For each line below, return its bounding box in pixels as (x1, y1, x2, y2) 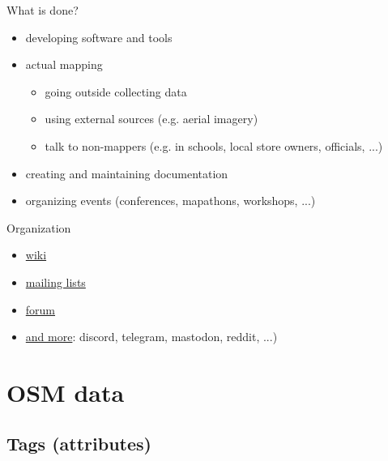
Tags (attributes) (6, 431, 151, 456)
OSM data (6, 375, 125, 408)
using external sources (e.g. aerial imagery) (45, 110, 258, 127)
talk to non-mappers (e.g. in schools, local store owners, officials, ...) (45, 137, 383, 154)
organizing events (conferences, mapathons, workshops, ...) (25, 192, 316, 209)
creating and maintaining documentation (25, 164, 228, 181)
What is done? (6, 2, 79, 18)
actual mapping (25, 56, 103, 73)
